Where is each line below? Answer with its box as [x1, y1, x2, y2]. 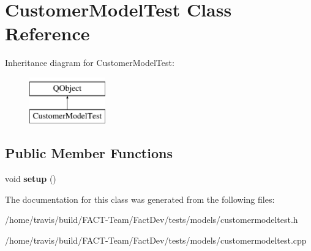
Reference [5, 21, 90, 46]
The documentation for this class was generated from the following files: [5, 192, 275, 205]
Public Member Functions [5, 144, 173, 162]
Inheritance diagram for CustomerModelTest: [5, 56, 174, 69]
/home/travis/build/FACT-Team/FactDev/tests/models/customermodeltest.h [5, 213, 298, 226]
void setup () [5, 172, 56, 185]
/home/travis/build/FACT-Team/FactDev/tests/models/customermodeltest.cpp [5, 234, 307, 247]
